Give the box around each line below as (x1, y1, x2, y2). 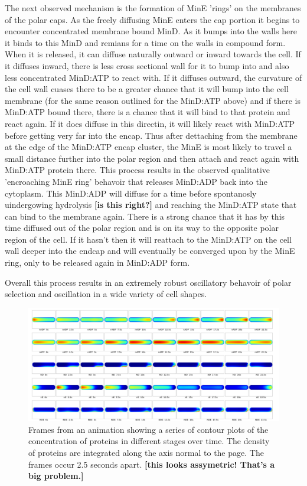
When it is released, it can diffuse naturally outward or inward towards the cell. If (5, 48, 301, 60)
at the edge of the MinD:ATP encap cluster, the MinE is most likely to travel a (5, 141, 292, 153)
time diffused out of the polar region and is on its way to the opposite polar (5, 221, 279, 234)
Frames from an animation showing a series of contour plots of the (28, 423, 269, 435)
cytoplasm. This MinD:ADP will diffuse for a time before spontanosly (5, 187, 257, 199)
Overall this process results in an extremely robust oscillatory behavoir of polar (5, 276, 292, 288)
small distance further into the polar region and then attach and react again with (5, 152, 299, 164)
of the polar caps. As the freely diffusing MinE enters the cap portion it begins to (5, 13, 300, 25)
